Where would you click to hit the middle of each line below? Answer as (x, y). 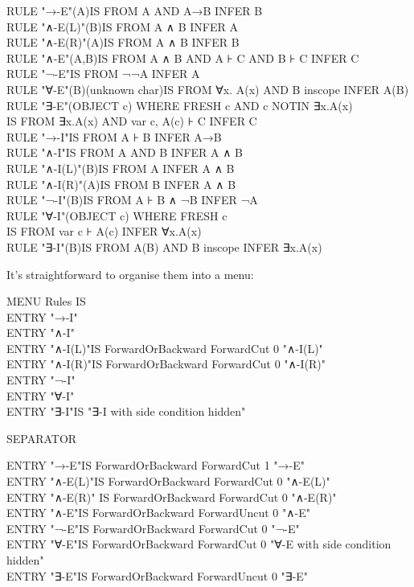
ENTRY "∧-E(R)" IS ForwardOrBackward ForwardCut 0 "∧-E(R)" (172, 497)
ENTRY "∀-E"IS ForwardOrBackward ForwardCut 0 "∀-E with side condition (199, 544)
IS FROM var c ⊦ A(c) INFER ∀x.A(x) (104, 231)
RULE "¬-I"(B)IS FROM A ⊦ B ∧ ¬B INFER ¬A (132, 200)
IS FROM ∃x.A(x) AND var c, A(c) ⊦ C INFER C (132, 121)
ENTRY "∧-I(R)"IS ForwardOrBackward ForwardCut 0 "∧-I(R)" (166, 364)
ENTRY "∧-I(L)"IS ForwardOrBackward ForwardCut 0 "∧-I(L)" (165, 348)
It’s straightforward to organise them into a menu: (130, 274)
